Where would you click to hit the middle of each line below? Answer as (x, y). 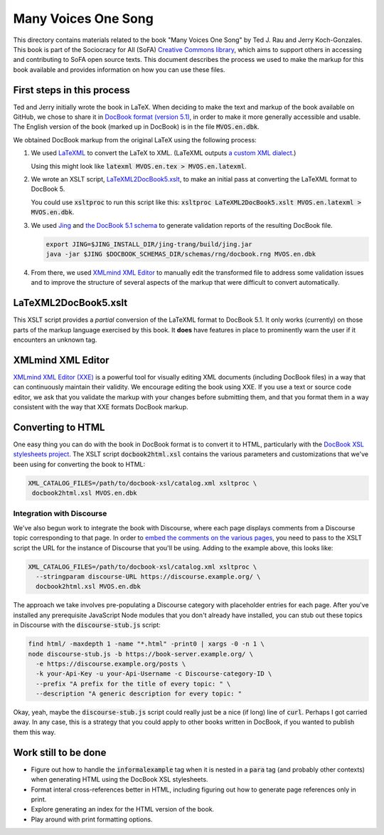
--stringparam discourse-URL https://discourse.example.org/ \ (148, 577)
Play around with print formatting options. (92, 819)
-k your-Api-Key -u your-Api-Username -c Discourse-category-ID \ (154, 674)
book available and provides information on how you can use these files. (119, 69)
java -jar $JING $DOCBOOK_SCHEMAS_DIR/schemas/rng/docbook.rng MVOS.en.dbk (181, 254)
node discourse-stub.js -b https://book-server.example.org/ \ (141, 654)
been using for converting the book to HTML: (79, 464)
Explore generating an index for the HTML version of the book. (123, 809)
